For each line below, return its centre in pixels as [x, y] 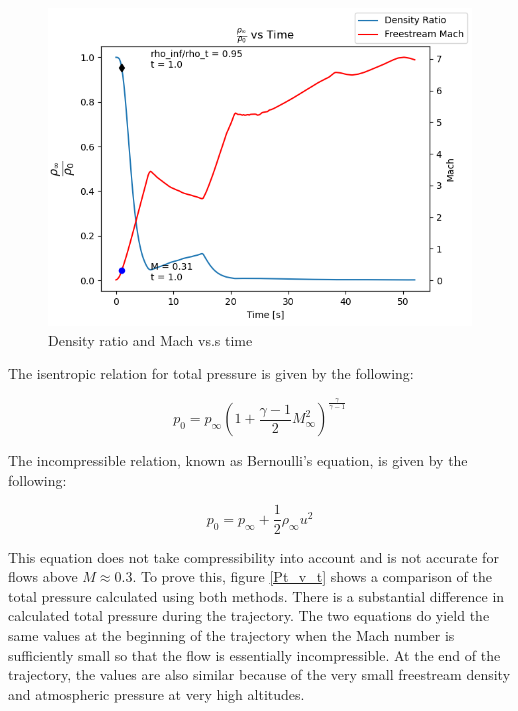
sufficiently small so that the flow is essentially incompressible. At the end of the [254, 654]
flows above [43, 576]
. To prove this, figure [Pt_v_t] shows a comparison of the [312, 576]
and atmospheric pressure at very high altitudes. [156, 693]
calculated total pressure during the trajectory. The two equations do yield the [249, 615]
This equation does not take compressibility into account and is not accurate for [253, 556]
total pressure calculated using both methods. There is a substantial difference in [256, 595]
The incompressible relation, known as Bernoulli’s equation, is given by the [238, 460]
